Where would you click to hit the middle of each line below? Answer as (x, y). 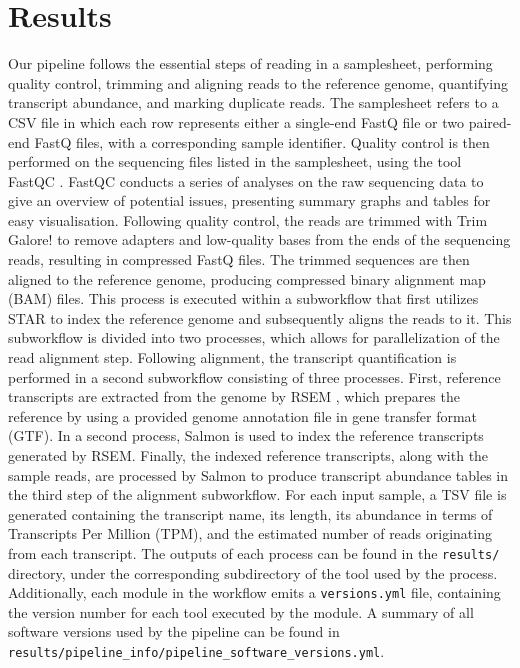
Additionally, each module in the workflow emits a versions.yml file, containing (254, 592)
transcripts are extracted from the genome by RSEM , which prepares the (234, 396)
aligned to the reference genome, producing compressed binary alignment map (247, 278)
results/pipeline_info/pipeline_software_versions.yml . (196, 651)
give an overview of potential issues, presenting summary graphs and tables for (249, 200)
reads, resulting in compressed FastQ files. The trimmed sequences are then (239, 259)
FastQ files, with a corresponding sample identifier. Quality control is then (262, 141)
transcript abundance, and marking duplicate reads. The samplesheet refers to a (253, 102)
